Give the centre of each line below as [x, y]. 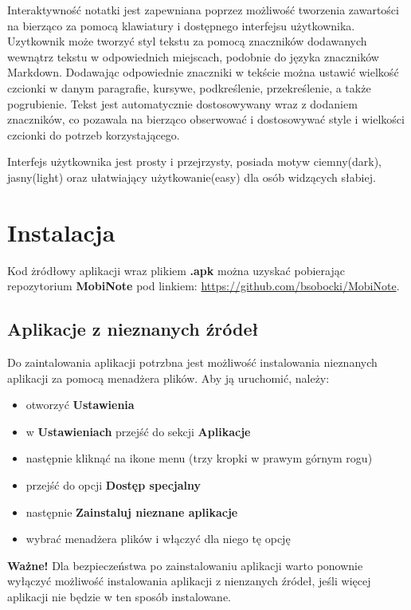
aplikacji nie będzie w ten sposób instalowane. [119, 596]
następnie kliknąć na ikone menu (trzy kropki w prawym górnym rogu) [199, 458]
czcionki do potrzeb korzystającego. [94, 134]
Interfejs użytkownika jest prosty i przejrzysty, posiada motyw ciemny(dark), [194, 161]
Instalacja [61, 232]
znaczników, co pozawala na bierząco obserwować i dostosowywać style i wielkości [206, 119]
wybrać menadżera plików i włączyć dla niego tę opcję [158, 539]
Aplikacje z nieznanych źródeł [133, 329]
